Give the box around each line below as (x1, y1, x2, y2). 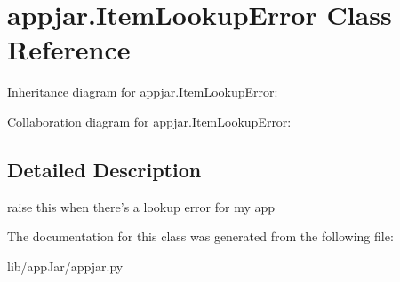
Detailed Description (7, 155, 202, 183)
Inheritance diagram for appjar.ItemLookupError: (7, 82, 278, 101)
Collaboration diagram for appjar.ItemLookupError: (7, 112, 292, 130)
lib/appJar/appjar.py (7, 256, 124, 275)
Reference (7, 31, 131, 67)
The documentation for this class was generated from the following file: (7, 227, 394, 246)
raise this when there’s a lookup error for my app (7, 197, 276, 215)
